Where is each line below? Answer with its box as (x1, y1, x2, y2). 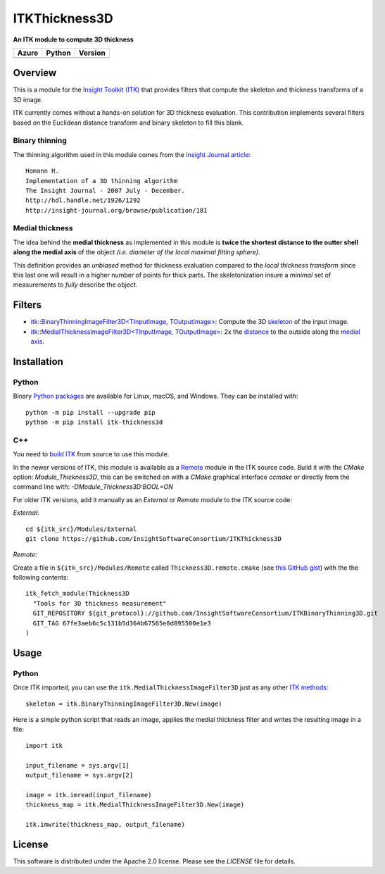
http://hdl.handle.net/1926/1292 (25, 196, 141, 204)
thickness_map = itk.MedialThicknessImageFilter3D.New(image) (25, 801, 245, 809)
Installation (13, 356, 63, 368)
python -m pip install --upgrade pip (25, 408, 156, 416)
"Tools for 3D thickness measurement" (32, 599, 167, 607)
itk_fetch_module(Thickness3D (25, 589, 130, 598)
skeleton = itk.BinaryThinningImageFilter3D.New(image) (25, 699, 222, 708)
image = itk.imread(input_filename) (25, 791, 152, 799)
